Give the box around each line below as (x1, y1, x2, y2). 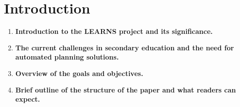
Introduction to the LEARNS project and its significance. (15, 26, 213, 36)
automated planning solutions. (15, 52, 119, 62)
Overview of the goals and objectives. (15, 68, 143, 78)
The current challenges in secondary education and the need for (15, 42, 234, 52)
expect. (15, 94, 40, 104)
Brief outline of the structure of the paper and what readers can (15, 84, 236, 94)
